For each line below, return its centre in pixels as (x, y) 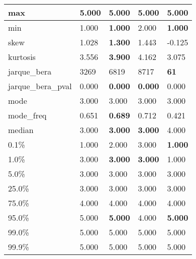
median (21, 130)
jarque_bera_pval (40, 86)
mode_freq (27, 115)
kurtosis (22, 57)
